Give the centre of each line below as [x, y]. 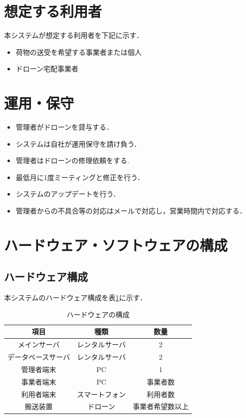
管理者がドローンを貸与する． [65, 127]
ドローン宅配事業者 [47, 69]
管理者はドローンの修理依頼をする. [72, 160]
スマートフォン [101, 394]
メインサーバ [39, 344]
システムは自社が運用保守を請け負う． [78, 143]
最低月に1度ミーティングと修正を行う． [80, 177]
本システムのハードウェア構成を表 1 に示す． [76, 298]
